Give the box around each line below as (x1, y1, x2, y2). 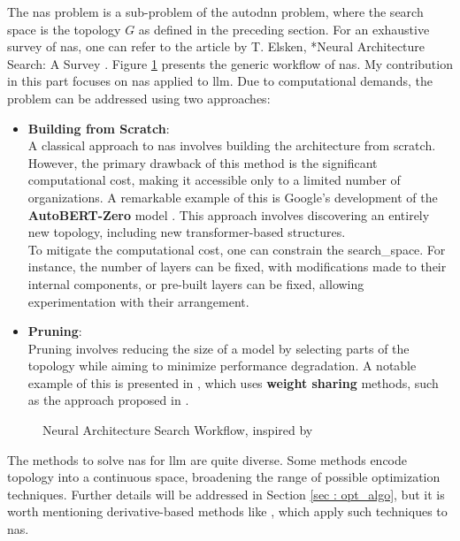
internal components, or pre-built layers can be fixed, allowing (27, 274, 364, 293)
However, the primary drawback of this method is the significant (27, 153, 378, 171)
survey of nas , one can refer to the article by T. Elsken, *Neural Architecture (7, 37, 425, 56)
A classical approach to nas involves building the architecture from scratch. (27, 136, 436, 155)
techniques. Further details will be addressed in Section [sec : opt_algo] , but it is (7, 484, 445, 503)
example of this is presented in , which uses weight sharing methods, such (27, 373, 439, 392)
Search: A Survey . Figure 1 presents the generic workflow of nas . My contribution (7, 54, 453, 72)
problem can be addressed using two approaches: (7, 88, 271, 107)
